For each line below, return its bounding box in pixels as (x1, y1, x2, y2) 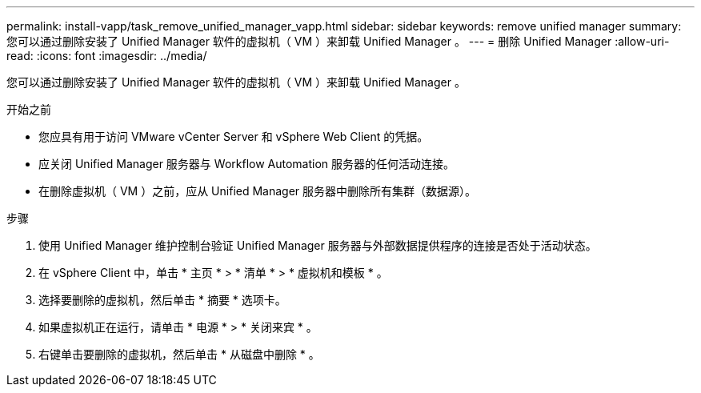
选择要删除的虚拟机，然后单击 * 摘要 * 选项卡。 (38, 293, 286, 307)
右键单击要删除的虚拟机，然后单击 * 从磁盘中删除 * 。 (38, 347, 320, 361)
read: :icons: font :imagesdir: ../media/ (6, 49, 207, 62)
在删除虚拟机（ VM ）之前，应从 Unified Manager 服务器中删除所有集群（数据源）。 (38, 184, 477, 198)
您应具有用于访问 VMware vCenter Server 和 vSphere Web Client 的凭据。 (38, 130, 429, 143)
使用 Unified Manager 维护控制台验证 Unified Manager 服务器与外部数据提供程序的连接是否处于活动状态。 (38, 239, 597, 252)
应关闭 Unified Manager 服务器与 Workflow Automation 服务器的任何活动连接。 (38, 157, 455, 170)
